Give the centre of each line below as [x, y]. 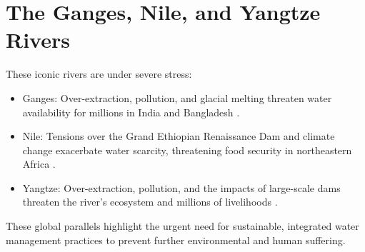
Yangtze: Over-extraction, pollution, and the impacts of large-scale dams [181, 187]
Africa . [39, 164]
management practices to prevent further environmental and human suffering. [176, 240]
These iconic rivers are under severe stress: [99, 74]
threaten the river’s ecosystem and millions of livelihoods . [150, 202]
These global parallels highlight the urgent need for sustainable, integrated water [182, 226]
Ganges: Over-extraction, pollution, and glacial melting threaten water [177, 97]
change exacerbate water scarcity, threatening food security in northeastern [187, 150]
